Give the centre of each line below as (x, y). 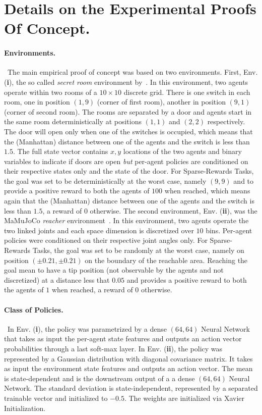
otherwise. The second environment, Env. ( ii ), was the (174, 210)
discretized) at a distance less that (57, 279)
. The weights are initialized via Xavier (184, 398)
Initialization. (25, 408)
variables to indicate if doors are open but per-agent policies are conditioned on (126, 161)
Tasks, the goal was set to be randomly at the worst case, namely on (138, 250)
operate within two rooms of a (51, 92)
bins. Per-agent (229, 230)
